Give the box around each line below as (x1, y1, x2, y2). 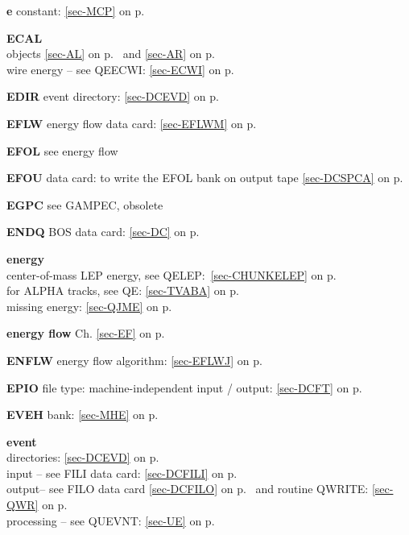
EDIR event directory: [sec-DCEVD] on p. (6, 88, 219, 105)
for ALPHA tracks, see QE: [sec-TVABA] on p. (6, 282, 239, 299)
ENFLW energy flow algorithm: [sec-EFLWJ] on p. (6, 351, 262, 368)
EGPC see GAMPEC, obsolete (6, 196, 163, 213)
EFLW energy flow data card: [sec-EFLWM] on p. (6, 114, 257, 131)
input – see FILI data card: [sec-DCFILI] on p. (6, 464, 238, 481)
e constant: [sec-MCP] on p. (6, 2, 145, 19)
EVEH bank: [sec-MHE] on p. (6, 406, 159, 423)
